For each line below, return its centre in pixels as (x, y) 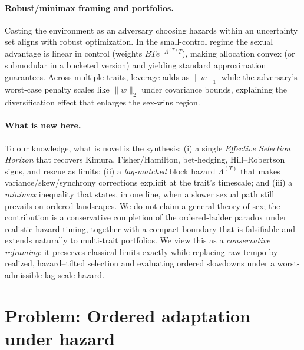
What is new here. (43, 125)
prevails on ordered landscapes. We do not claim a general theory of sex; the (143, 205)
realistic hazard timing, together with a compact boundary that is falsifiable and (150, 228)
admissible (24, 275)
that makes (260, 171)
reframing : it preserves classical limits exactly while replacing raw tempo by (141, 251)
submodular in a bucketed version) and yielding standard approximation (136, 65)
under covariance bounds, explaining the (214, 89)
